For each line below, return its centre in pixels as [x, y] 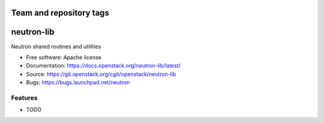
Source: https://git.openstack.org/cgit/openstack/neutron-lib [101, 74]
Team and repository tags [60, 13]
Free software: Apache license [64, 57]
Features [24, 97]
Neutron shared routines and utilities [56, 46]
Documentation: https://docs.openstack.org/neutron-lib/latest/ [103, 66]
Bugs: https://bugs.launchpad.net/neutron [78, 82]
